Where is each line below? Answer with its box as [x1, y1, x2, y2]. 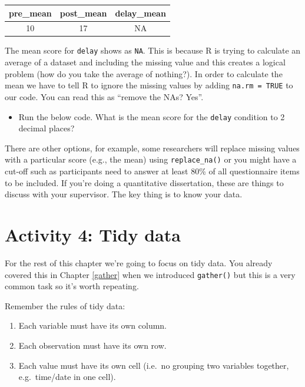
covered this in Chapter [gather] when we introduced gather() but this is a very [5, 268, 296, 280]
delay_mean [115, 6, 166, 19]
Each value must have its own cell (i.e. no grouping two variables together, [18, 359, 289, 371]
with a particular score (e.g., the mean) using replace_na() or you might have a [5, 153, 297, 166]
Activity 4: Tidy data [5, 223, 181, 246]
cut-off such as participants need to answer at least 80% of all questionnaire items [5, 165, 300, 177]
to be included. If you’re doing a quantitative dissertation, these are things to [5, 176, 284, 188]
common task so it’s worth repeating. [5, 280, 139, 292]
